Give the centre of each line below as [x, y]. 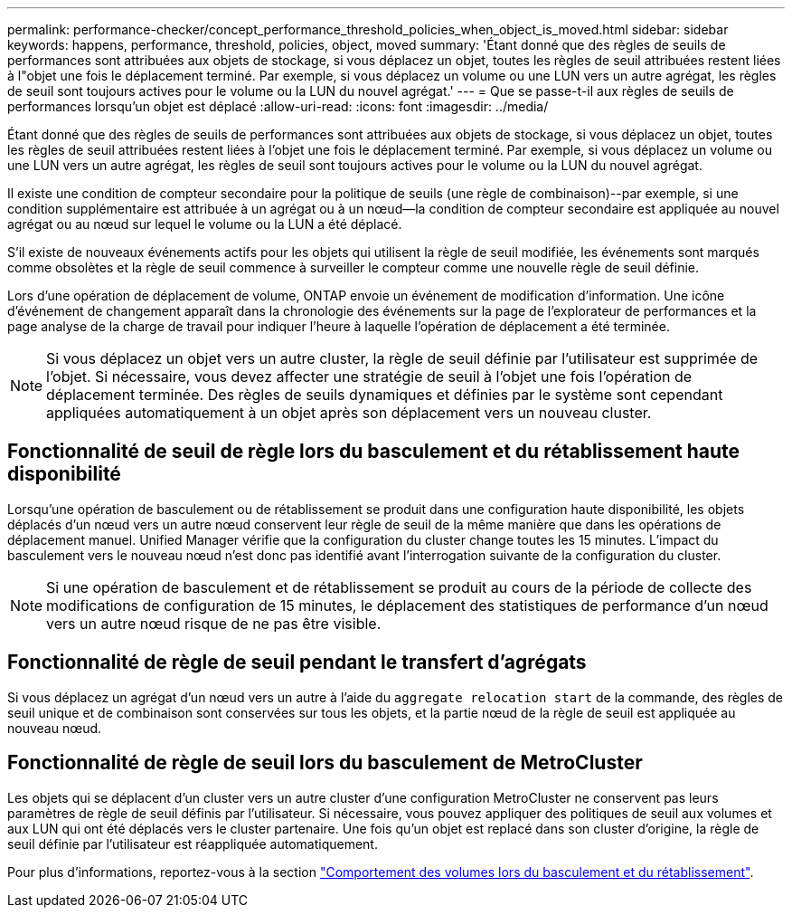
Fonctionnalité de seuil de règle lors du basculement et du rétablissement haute [374, 452]
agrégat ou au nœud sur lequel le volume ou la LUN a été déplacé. [205, 224]
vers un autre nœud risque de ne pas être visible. [214, 623]
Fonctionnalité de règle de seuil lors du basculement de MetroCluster [325, 763]
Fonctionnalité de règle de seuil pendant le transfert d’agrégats [297, 662]
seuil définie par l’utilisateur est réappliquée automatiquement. [193, 844]
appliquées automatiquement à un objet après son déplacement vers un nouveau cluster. [349, 413]
